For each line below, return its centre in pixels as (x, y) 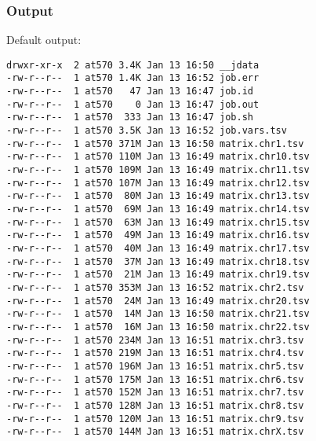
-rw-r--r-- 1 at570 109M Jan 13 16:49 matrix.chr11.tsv (158, 170)
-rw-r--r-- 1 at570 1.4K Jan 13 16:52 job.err (133, 78)
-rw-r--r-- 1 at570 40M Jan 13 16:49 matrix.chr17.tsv (158, 248)
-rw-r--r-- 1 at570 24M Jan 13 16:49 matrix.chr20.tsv (158, 301)
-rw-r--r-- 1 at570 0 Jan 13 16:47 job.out (133, 104)
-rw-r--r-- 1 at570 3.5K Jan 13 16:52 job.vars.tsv (147, 131)
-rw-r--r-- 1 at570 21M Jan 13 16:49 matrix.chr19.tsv (158, 275)
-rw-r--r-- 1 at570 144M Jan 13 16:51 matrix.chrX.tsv (155, 432)
